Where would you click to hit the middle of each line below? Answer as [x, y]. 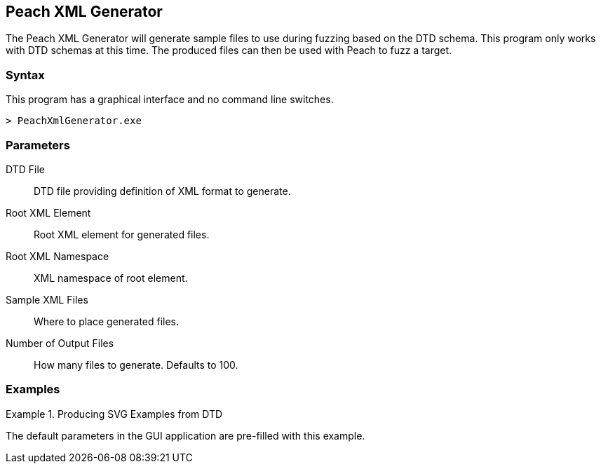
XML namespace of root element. [111, 278]
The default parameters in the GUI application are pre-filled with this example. [185, 435]
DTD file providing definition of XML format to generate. [162, 191]
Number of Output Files [60, 343]
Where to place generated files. [107, 321]
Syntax [25, 75]
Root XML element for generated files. [122, 234]
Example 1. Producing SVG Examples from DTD [114, 414]
